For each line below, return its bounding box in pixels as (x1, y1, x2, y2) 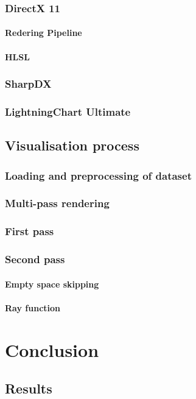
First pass (5, 224, 54, 239)
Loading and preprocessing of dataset (5, 168, 192, 183)
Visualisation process (5, 136, 139, 155)
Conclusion (5, 337, 99, 362)
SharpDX (5, 76, 52, 91)
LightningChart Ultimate (5, 104, 131, 119)
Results (5, 379, 52, 398)
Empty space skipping (5, 277, 99, 290)
